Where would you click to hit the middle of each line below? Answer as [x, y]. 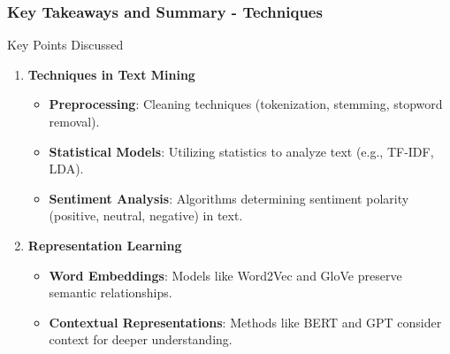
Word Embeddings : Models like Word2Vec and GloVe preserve [225, 275]
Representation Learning [105, 245]
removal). [74, 121]
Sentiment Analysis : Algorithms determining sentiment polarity [229, 198]
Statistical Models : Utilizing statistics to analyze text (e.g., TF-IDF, [241, 151]
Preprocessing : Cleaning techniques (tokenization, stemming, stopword [246, 104]
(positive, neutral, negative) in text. [146, 215]
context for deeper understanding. [141, 339]
